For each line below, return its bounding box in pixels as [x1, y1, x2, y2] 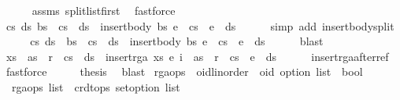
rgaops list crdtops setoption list [11, 78, 180, 95]
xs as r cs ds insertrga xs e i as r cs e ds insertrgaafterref [6, 48, 389, 64]
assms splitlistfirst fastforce [31, 2, 176, 18]
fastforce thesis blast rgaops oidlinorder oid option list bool [6, 63, 363, 80]
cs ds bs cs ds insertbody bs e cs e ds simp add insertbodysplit [6, 17, 394, 34]
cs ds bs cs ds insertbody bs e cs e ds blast [30, 33, 324, 49]
